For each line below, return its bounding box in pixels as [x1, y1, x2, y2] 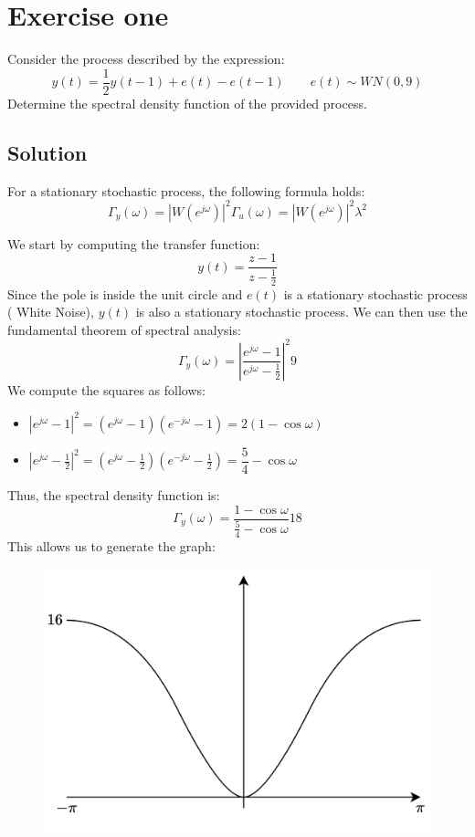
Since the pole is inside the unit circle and [7, 284, 243, 303]
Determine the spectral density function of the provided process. [7, 93, 367, 112]
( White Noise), [7, 302, 94, 321]
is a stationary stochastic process [283, 284, 468, 303]
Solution [7, 138, 88, 166]
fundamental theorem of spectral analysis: [7, 319, 241, 339]
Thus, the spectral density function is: [7, 485, 220, 504]
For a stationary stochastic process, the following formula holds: [7, 181, 365, 200]
